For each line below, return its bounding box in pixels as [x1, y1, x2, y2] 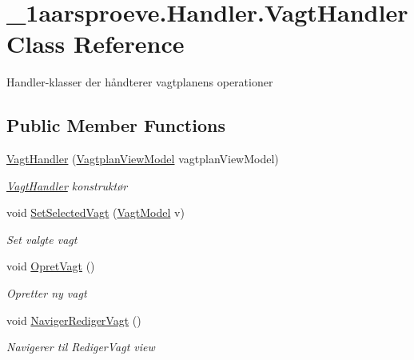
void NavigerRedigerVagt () [6, 311, 141, 328]
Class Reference [6, 27, 185, 60]
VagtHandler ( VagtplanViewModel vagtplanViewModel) [6, 150, 279, 167]
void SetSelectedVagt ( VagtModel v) [6, 204, 185, 221]
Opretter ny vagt [6, 285, 87, 302]
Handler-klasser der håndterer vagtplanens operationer [6, 74, 273, 90]
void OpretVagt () [6, 258, 95, 274]
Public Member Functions [6, 113, 225, 138]
